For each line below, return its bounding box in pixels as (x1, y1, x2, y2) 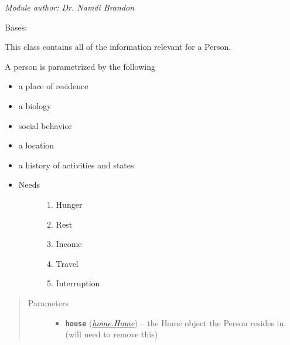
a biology (18, 99, 52, 111)
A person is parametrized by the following (5, 60, 155, 72)
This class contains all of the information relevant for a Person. (5, 40, 231, 53)
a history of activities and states (18, 158, 134, 171)
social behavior (18, 119, 72, 131)
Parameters (28, 296, 69, 309)
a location (18, 139, 54, 151)
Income (56, 238, 82, 250)
